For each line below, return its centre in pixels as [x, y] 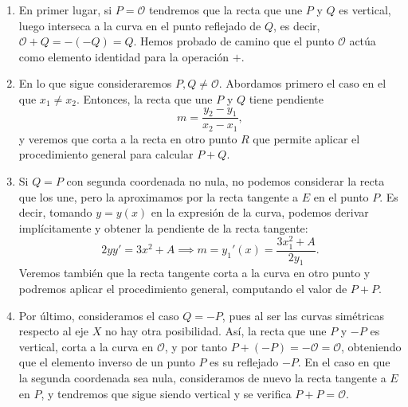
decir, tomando [55, 212]
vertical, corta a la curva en [86, 346]
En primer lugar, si [65, 10]
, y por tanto [196, 346]
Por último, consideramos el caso [99, 315]
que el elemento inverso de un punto [107, 362]
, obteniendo [371, 346]
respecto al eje [54, 331]
